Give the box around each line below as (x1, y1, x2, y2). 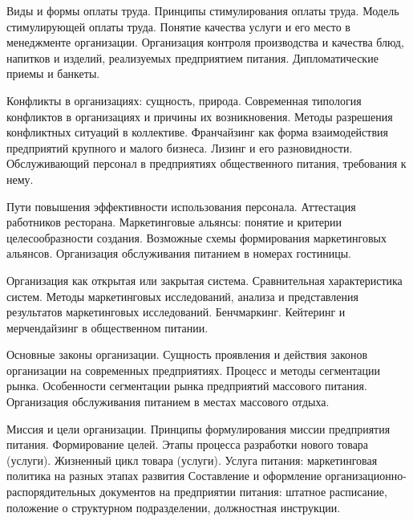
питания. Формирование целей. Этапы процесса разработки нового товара (6, 436, 369, 453)
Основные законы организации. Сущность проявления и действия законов (6, 346, 368, 363)
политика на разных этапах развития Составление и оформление (6, 467, 322, 484)
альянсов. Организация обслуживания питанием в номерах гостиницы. (6, 245, 351, 262)
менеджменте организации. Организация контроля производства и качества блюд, (6, 34, 404, 51)
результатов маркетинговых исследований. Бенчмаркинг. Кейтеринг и (6, 303, 346, 320)
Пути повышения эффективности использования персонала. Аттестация (6, 197, 356, 214)
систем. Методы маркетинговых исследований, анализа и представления (6, 287, 358, 304)
